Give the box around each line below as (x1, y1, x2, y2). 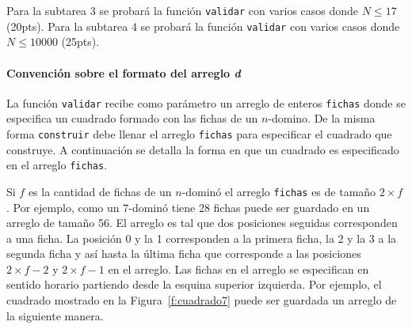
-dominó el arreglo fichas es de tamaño (181, 183, 376, 199)
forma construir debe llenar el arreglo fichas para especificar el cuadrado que (6, 125, 392, 142)
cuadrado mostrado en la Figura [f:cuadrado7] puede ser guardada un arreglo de (6, 292, 397, 308)
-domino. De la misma (268, 110, 376, 127)
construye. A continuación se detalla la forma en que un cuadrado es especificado (6, 141, 399, 157)
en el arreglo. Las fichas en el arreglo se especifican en (108, 260, 369, 277)
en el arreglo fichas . (6, 157, 108, 173)
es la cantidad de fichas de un (28, 183, 172, 199)
